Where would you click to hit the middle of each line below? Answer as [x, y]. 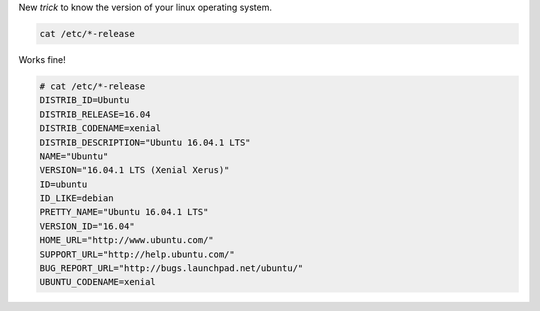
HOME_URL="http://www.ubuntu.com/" [126, 240]
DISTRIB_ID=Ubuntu [84, 100]
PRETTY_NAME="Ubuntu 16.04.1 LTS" [124, 212]
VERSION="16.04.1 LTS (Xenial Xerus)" [134, 170]
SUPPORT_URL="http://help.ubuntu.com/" [137, 254]
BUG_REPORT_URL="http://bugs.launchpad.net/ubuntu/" [171, 268]
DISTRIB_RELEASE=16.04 [95, 114]
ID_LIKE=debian [76, 198]
